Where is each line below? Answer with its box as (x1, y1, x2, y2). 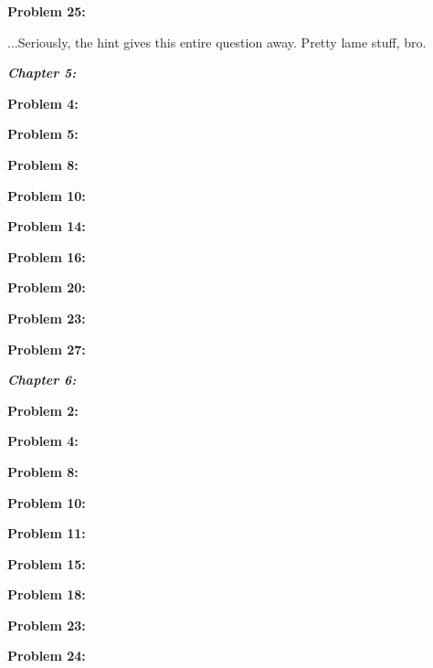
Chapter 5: (7, 63, 77, 82)
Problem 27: (7, 339, 86, 358)
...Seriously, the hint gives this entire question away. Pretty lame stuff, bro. (7, 32, 427, 51)
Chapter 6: (7, 370, 77, 389)
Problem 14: (7, 217, 86, 236)
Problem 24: (7, 646, 86, 665)
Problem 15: (7, 554, 86, 573)
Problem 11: (7, 524, 86, 543)
